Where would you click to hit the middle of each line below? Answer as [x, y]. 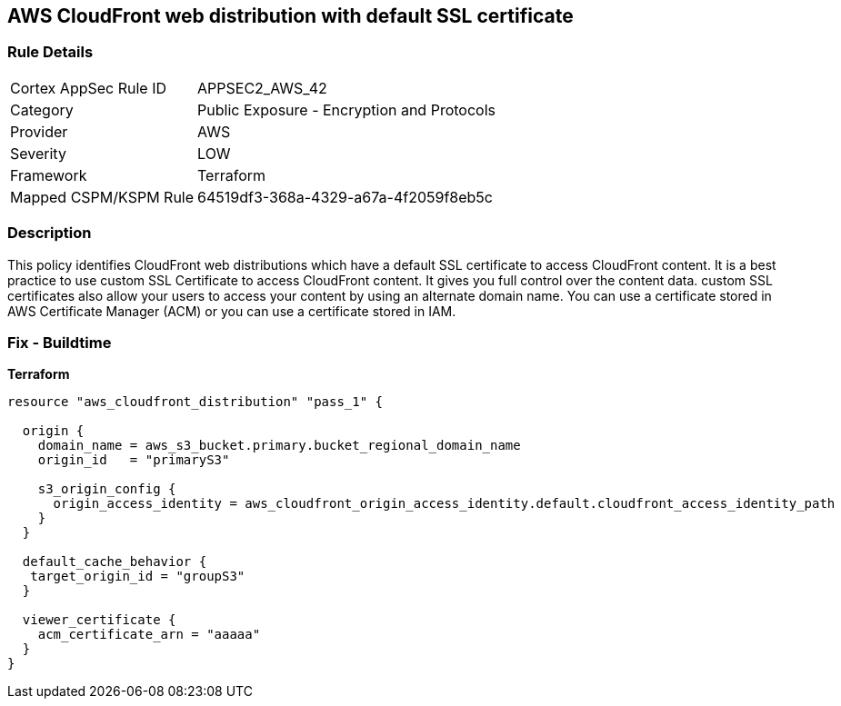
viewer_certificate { [99, 620]
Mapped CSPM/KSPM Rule [102, 197]
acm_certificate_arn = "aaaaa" [149, 635]
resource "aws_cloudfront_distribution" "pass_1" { [195, 402]
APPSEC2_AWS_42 [262, 88]
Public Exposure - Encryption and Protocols [346, 109]
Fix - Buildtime [60, 342]
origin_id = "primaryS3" [134, 460]
